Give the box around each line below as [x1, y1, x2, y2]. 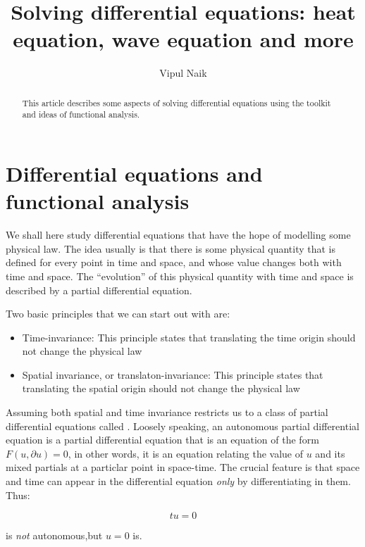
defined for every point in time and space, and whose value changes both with [6, 255, 342, 270]
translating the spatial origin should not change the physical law [22, 381, 300, 396]
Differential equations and [6, 159, 263, 188]
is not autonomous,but [6, 528, 103, 543]
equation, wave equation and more [13, 25, 354, 54]
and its [315, 446, 345, 460]
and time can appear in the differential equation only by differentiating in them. [6, 474, 351, 489]
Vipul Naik [159, 65, 207, 80]
